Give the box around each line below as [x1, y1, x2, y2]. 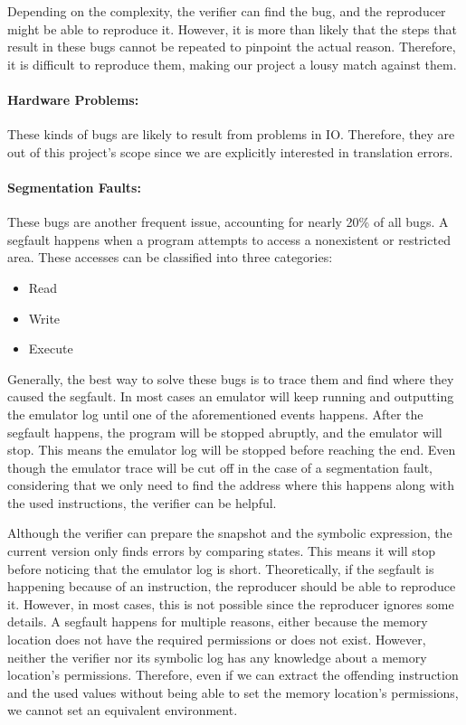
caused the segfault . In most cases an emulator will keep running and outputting [7, 387, 454, 406]
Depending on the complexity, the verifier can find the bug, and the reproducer [7, 2, 446, 20]
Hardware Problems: [7, 89, 139, 108]
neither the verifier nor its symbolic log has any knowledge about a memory [7, 647, 427, 666]
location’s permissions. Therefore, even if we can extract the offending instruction [7, 665, 459, 684]
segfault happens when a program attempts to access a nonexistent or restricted [7, 230, 451, 249]
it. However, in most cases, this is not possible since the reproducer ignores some [7, 594, 454, 613]
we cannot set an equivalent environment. [7, 701, 238, 720]
